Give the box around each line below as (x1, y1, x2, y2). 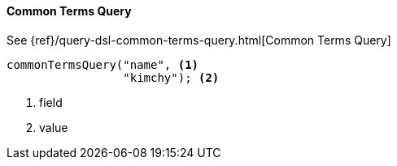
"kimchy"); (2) (123, 70, 220, 84)
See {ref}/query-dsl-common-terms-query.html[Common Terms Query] (7, 32, 391, 47)
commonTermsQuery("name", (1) (7, 57, 199, 71)
